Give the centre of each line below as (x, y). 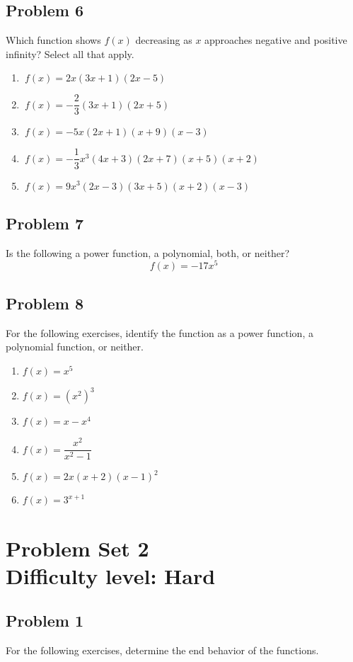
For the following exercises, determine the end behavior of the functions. (162, 650)
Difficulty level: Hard (111, 575)
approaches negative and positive (276, 40)
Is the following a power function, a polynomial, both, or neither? (148, 252)
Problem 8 (45, 303)
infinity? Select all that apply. (70, 53)
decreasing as (164, 40)
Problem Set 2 (77, 548)
